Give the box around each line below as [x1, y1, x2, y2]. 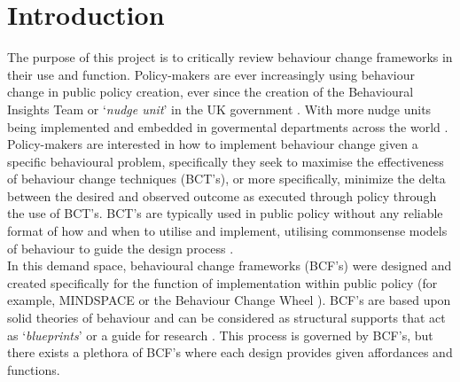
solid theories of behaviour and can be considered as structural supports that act [7, 308, 446, 327]
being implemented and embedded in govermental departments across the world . [7, 117, 448, 136]
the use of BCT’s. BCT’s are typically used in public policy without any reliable [7, 204, 443, 222]
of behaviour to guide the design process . [7, 238, 234, 257]
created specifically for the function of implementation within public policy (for [7, 273, 438, 292]
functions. [7, 360, 60, 378]
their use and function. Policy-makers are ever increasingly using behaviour [7, 65, 416, 83]
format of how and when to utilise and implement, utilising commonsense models [7, 222, 448, 240]
